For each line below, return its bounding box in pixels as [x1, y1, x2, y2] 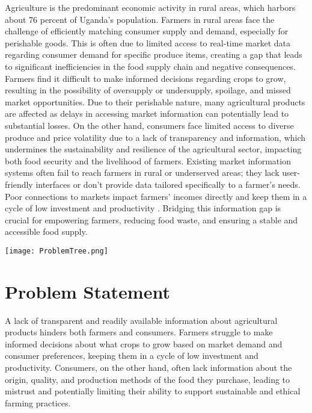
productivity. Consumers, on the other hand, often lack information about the [5, 361, 292, 374]
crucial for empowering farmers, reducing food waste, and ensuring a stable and [5, 213, 298, 226]
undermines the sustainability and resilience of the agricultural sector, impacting [5, 143, 302, 155]
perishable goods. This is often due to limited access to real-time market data [5, 36, 290, 49]
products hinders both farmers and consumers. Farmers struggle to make [5, 326, 273, 338]
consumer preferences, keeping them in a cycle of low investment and [5, 349, 258, 362]
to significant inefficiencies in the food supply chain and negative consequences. [5, 60, 296, 72]
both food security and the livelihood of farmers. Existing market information [5, 154, 291, 167]
